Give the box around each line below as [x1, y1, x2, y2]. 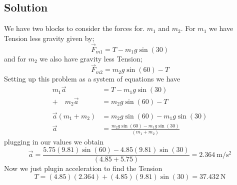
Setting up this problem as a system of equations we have [4, 73, 180, 84]
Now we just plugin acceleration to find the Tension [4, 163, 162, 173]
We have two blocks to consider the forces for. [4, 23, 145, 33]
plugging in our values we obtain [4, 136, 104, 146]
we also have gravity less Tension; [39, 53, 142, 63]
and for [4, 53, 26, 63]
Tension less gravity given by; [4, 32, 94, 43]
